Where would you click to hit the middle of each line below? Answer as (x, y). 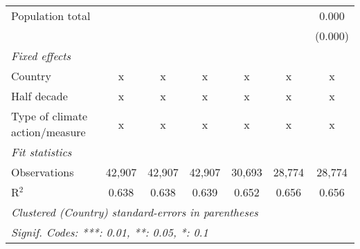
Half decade (39, 96)
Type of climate (49, 116)
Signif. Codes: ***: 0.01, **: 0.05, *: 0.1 (110, 232)
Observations (43, 172)
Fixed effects (41, 56)
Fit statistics (42, 152)
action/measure (48, 132)
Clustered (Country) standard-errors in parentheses (135, 212)
